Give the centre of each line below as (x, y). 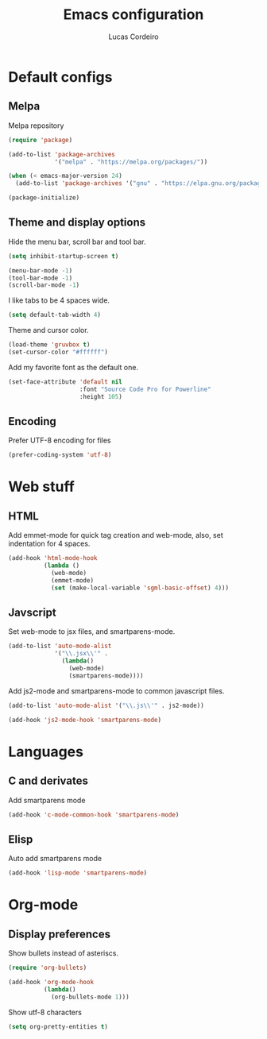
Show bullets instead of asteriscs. (64, 953)
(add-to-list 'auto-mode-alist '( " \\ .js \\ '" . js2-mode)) (106, 705)
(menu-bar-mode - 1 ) (41, 270)
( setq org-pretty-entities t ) (58, 1026)
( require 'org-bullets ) (48, 968)
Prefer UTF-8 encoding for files (60, 440)
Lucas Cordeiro (133, 37)
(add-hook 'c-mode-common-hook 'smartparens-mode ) (94, 815)
